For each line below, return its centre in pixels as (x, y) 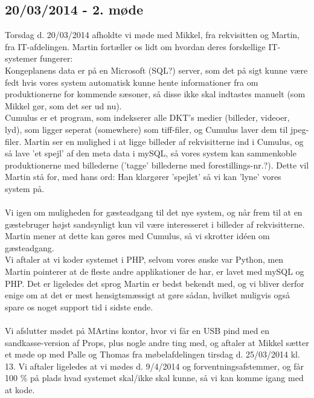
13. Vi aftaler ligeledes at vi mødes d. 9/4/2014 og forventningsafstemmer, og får (155, 366)
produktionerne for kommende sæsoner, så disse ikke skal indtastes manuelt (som (155, 94)
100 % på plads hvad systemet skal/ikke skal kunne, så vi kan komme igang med (154, 378)
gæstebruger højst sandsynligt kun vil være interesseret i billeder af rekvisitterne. (155, 224)
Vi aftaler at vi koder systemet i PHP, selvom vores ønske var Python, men (144, 259)
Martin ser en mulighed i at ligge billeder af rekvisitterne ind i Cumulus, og (164, 141)
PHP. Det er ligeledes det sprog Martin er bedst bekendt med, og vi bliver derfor (155, 283)
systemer (21, 58)
